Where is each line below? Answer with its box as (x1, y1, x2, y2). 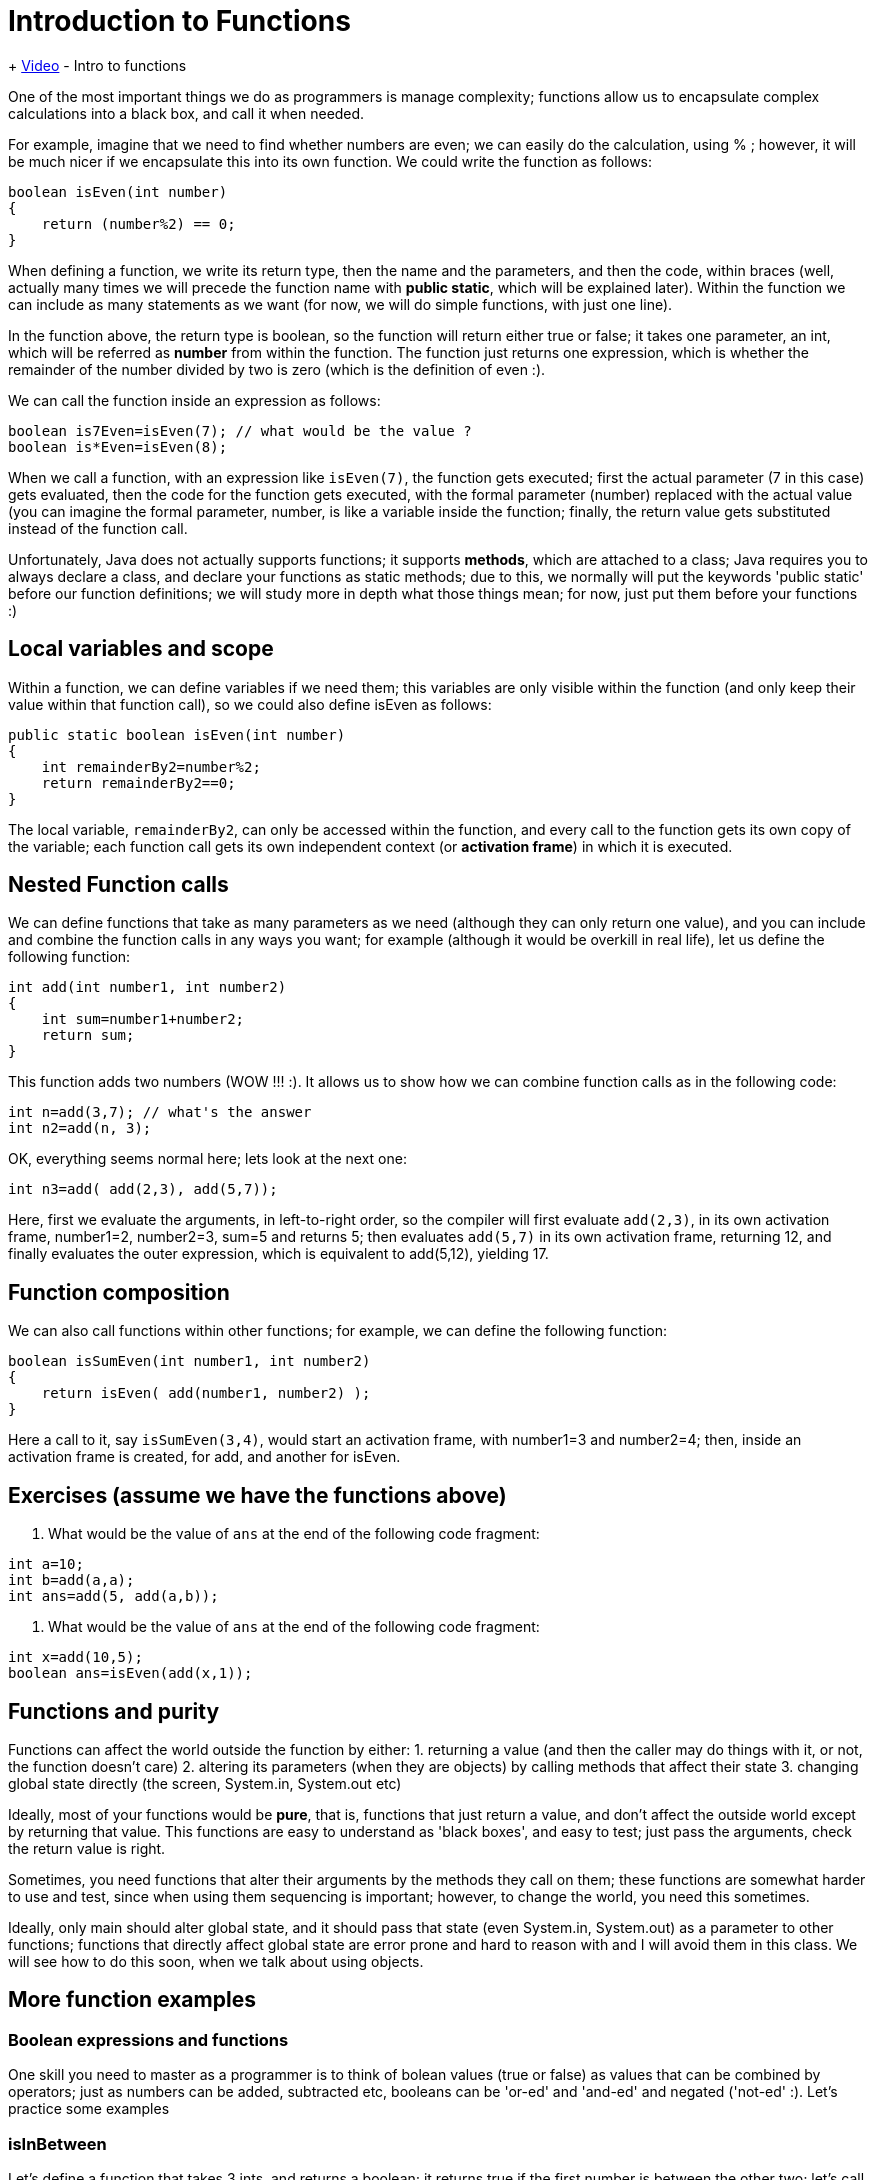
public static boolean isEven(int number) (8, 726, 346, 743)
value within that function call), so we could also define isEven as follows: (8, 695, 492, 713)
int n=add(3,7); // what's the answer (8, 1104, 312, 1121)
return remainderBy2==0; (41, 774, 236, 791)
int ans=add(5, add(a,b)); (8, 1588, 219, 1605)
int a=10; (8, 1556, 84, 1573)
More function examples (8, 1987, 256, 2013)
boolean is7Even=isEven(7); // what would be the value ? (8, 422, 472, 439)
